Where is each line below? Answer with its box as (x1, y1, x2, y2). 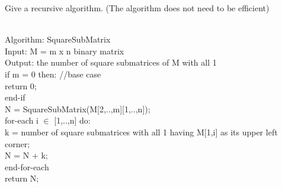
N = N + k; (5, 149, 48, 161)
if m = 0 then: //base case (5, 67, 101, 80)
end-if (5, 91, 25, 103)
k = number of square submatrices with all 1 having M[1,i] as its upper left (5, 125, 278, 138)
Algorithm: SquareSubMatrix (5, 33, 111, 46)
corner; (5, 137, 30, 150)
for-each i (5, 114, 39, 127)
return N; (5, 172, 39, 184)
